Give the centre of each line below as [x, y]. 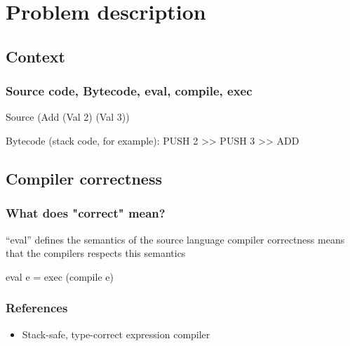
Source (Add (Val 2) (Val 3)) [68, 117]
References [37, 308]
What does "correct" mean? [86, 213]
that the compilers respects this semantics [96, 253]
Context [35, 56]
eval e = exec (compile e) [60, 276]
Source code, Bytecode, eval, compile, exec [129, 91]
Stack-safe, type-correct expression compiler [116, 334]
